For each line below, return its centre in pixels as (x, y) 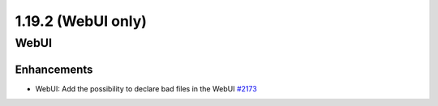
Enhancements (54, 69)
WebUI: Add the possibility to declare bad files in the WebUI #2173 (146, 88)
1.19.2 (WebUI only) (81, 21)
